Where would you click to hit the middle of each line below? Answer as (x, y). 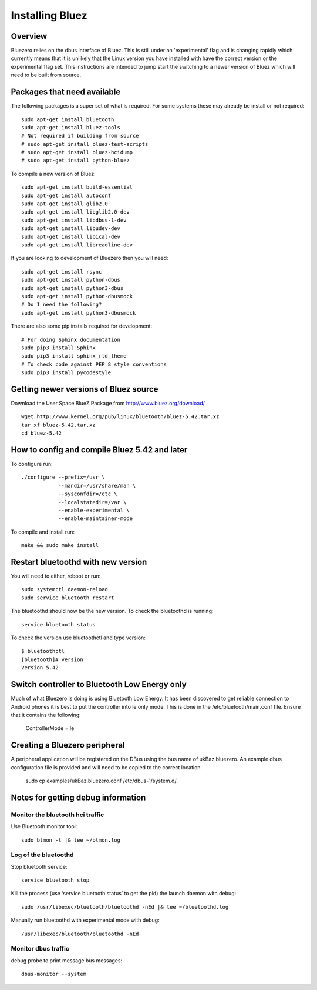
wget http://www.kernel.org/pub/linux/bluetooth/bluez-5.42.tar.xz (120, 417)
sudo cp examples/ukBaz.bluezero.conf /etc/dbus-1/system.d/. (102, 781)
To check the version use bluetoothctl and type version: (78, 638)
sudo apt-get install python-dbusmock (77, 296)
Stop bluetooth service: (39, 866)
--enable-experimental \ (94, 511)
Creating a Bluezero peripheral (68, 745)
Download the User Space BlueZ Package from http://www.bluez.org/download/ (108, 403)
